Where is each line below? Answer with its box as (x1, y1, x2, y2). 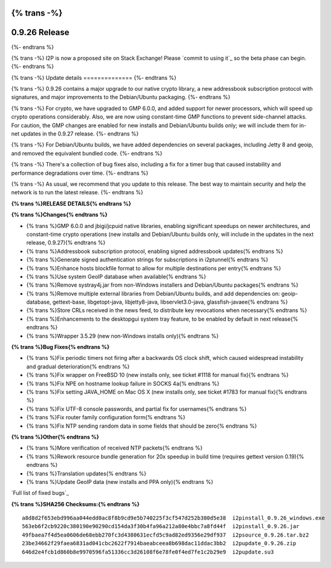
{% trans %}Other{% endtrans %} (11, 433, 99, 440)
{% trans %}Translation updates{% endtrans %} (26, 469, 146, 477)
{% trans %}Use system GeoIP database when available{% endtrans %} (26, 273, 206, 280)
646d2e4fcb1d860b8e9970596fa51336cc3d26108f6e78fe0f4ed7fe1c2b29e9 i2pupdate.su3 (22, 548, 274, 555)
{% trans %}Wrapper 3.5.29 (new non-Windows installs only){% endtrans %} (26, 332, 219, 339)
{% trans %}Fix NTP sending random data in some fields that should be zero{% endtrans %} (26, 422, 257, 429)
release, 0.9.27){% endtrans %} (26, 239, 106, 246)
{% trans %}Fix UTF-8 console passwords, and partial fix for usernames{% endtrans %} (26, 405, 247, 413)
